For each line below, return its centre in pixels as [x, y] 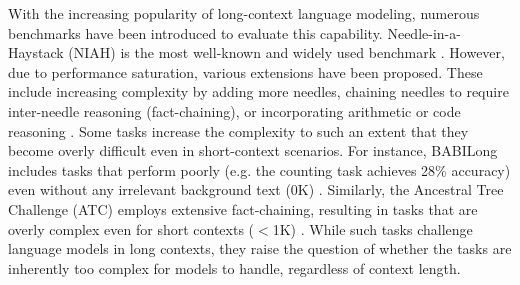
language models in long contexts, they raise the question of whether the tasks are [260, 248]
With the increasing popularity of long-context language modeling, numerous [244, 13]
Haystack [36, 52]
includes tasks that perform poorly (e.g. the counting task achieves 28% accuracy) [259, 169]
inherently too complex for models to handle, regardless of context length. [234, 267]
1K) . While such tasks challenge [372, 228]
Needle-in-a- [424, 32]
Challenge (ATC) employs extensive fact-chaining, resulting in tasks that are [243, 208]
